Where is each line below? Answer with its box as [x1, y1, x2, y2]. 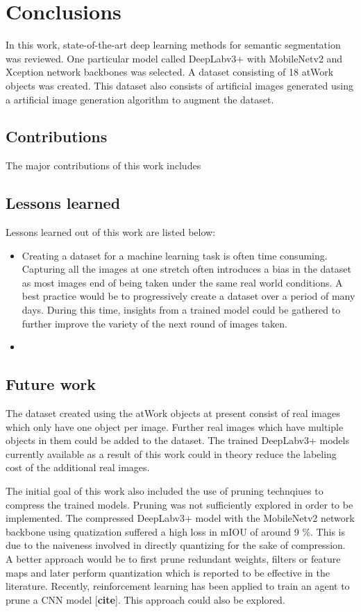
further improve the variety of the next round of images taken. [22, 316, 287, 330]
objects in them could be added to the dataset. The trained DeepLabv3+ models [6, 433, 349, 448]
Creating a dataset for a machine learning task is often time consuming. [22, 248, 328, 262]
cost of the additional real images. [6, 460, 150, 475]
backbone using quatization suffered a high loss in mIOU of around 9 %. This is [6, 524, 345, 538]
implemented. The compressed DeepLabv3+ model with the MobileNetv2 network [6, 511, 355, 525]
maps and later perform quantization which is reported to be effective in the [6, 565, 330, 579]
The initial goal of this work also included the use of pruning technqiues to [6, 484, 324, 498]
